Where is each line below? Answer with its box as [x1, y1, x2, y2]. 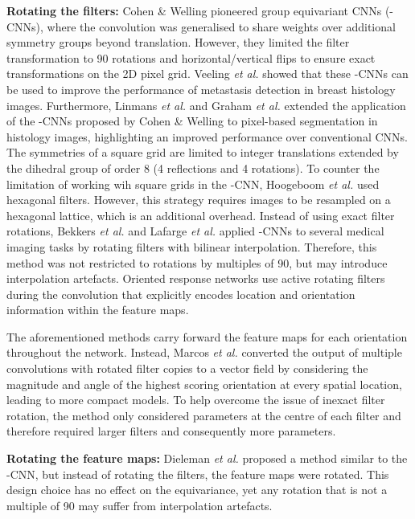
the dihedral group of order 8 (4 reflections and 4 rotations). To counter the [6, 159, 380, 176]
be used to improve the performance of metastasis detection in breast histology [6, 80, 396, 97]
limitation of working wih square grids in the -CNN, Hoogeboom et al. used [6, 175, 380, 192]
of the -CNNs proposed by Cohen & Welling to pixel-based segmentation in [6, 112, 378, 129]
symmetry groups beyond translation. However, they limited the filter [6, 34, 350, 51]
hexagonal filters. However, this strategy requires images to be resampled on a [6, 191, 391, 208]
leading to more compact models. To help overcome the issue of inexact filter [6, 391, 385, 408]
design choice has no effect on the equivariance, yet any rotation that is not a [6, 481, 388, 498]
